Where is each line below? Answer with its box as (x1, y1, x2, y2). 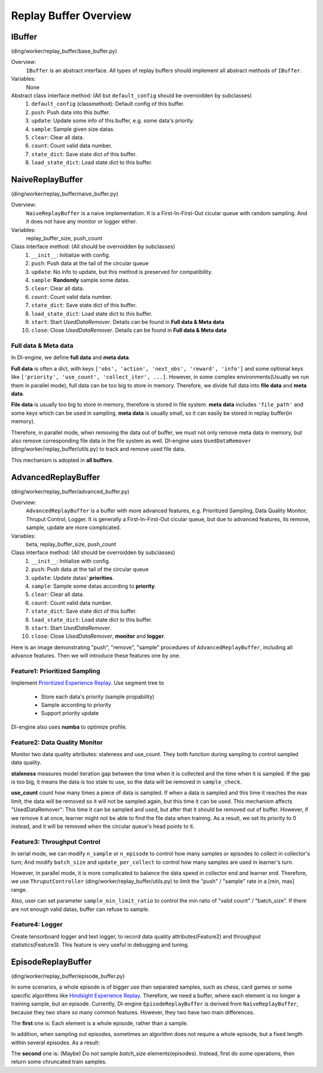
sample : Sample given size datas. (31, 126, 115, 133)
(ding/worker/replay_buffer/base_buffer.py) (11, 48, 118, 55)
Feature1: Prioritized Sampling (11, 667, 100, 675)
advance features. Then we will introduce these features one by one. (11, 652, 181, 659)
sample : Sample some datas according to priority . (31, 582, 157, 589)
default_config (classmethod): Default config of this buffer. (31, 100, 185, 108)
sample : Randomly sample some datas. (31, 276, 130, 283)
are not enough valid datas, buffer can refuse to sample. (11, 906, 150, 913)
